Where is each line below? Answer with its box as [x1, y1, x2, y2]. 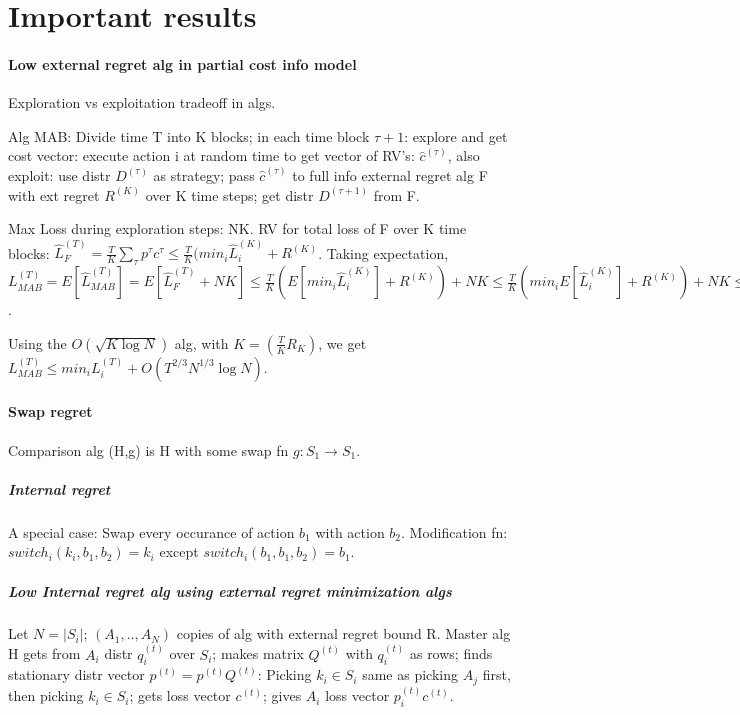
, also [447, 145, 480, 166]
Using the [8, 332, 67, 353]
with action [315, 521, 385, 542]
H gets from [8, 643, 81, 664]
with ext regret [8, 184, 100, 205]
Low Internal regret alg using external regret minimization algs [8, 580, 452, 601]
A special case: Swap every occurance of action [8, 521, 295, 542]
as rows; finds [409, 643, 493, 664]
